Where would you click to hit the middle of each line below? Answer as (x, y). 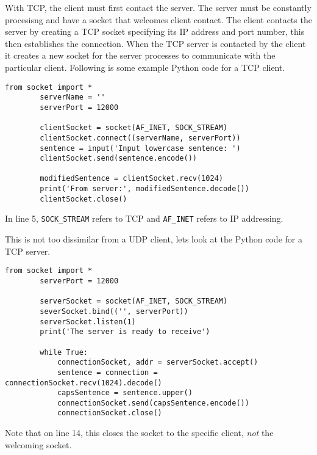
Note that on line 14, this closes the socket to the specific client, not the (139, 433)
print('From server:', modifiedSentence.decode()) (144, 189)
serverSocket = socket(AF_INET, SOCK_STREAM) (134, 301)
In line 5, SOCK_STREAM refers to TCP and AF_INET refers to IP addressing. (144, 218)
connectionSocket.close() (109, 413)
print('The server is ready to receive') (125, 332)
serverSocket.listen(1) (88, 322)
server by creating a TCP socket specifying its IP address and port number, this (155, 31)
